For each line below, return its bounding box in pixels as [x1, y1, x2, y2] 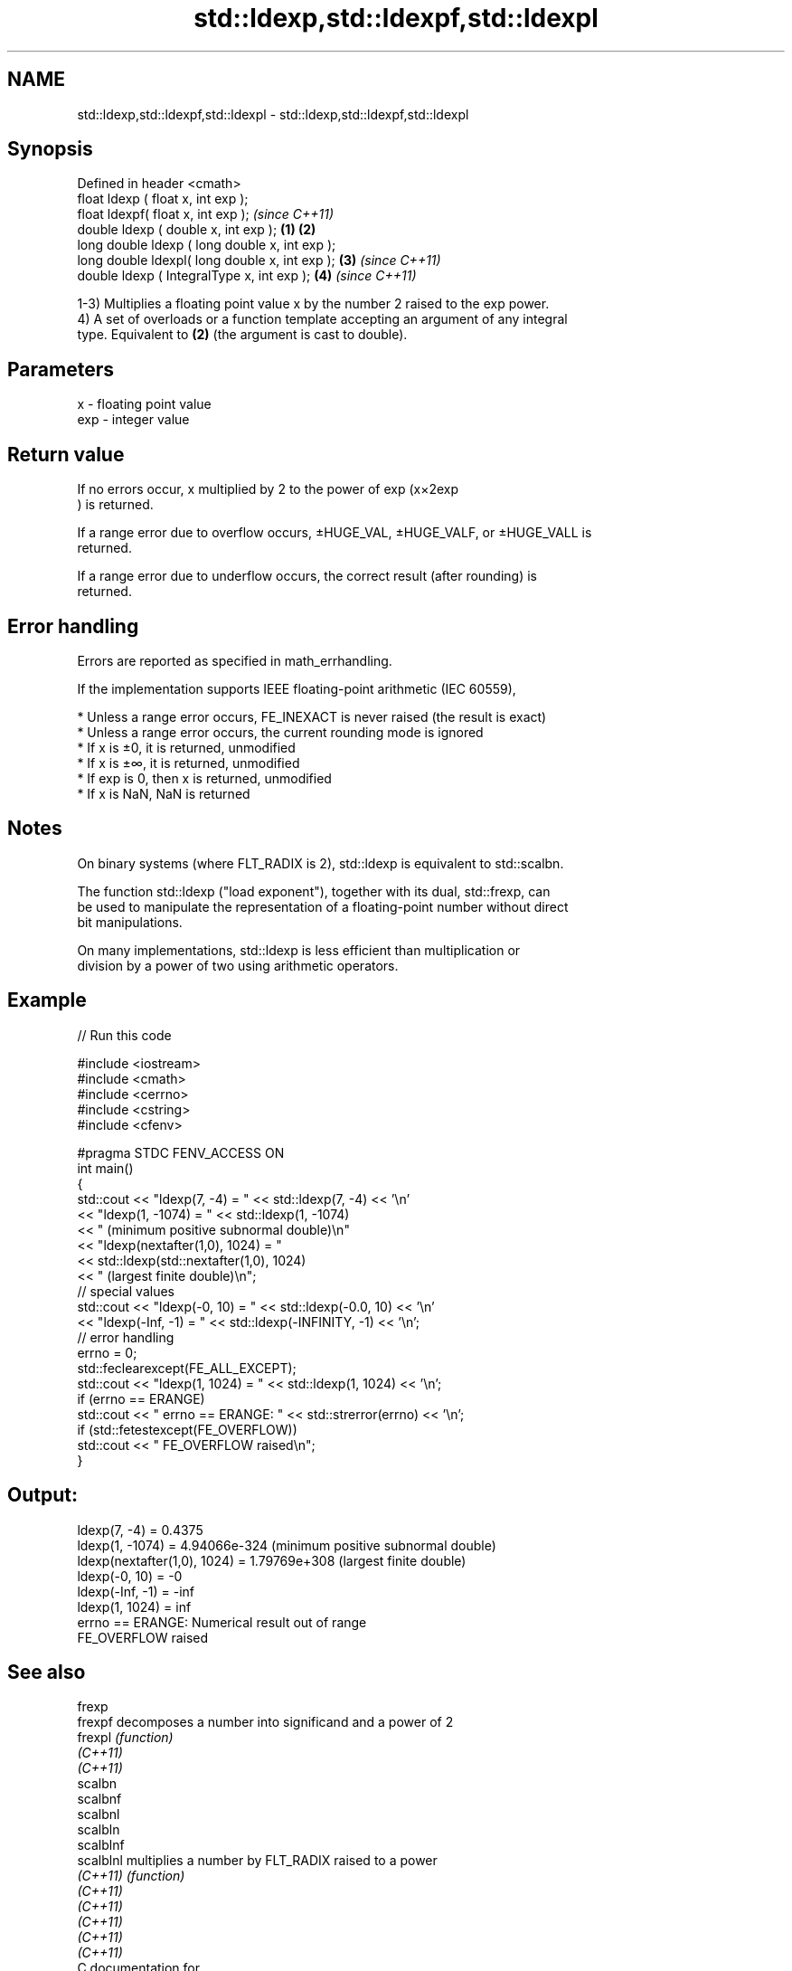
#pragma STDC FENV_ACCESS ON [77, 1144, 285, 1161]
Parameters [7, 357, 114, 381]
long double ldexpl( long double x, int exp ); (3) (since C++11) [77, 252, 441, 269]
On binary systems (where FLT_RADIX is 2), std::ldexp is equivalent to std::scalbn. [77, 855, 564, 871]
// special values [77, 1283, 175, 1299]
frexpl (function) [77, 1729, 174, 1746]
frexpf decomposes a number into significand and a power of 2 [77, 1714, 454, 1730]
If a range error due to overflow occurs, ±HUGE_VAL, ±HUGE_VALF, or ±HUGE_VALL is [77, 525, 592, 541]
